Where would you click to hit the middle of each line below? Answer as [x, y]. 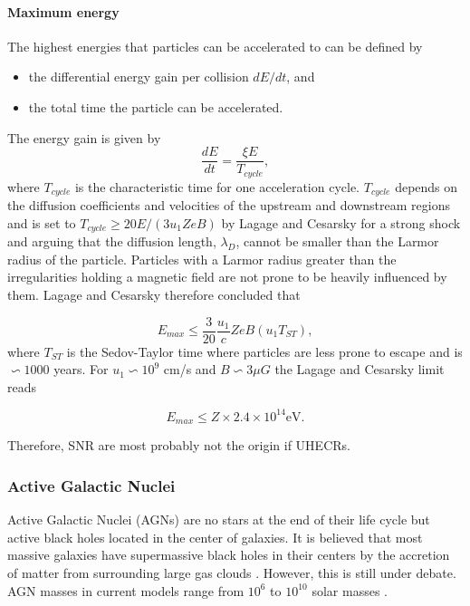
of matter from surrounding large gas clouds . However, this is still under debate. [232, 572]
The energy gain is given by [84, 137]
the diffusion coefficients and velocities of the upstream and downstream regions [229, 205]
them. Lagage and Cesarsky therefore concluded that [154, 294]
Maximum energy [63, 11]
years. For [81, 369]
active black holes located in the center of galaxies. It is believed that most [215, 537]
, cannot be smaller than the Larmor [337, 241]
